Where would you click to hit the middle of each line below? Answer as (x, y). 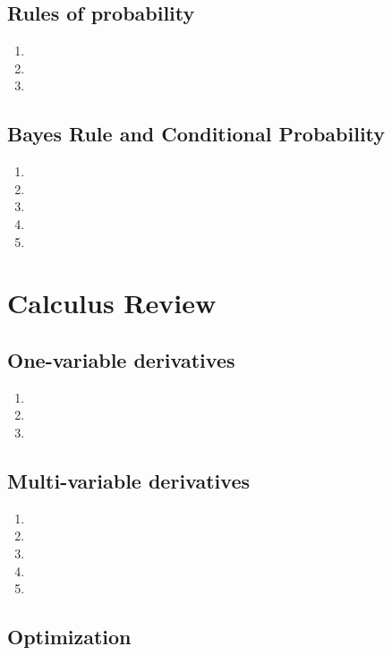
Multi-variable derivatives (128, 480)
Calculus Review (112, 303)
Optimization (69, 637)
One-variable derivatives (121, 359)
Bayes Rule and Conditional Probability (196, 134)
